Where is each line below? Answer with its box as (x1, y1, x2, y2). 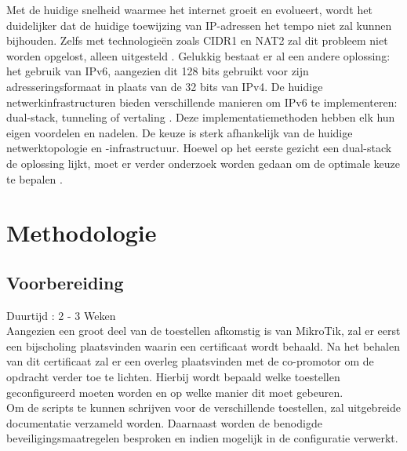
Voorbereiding (6, 270, 124, 294)
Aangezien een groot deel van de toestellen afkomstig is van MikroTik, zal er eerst (6, 322, 401, 339)
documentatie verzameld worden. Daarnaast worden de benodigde (6, 414, 322, 431)
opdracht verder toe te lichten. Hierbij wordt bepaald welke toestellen (6, 369, 340, 385)
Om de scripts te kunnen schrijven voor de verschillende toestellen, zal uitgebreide (6, 399, 402, 416)
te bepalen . (6, 170, 63, 187)
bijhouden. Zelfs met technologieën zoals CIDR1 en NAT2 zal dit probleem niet (6, 32, 388, 49)
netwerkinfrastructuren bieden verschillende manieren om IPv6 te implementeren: (6, 93, 398, 110)
